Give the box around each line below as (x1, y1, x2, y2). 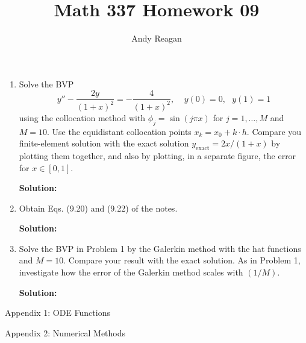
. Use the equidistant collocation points (47, 125, 192, 137)
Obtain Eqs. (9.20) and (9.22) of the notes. (19, 201, 178, 214)
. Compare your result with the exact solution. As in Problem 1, (63, 254, 301, 266)
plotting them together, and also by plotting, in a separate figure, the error (19, 149, 296, 162)
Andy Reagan (131, 32, 182, 45)
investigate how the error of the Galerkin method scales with (19, 266, 243, 278)
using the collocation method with (19, 111, 146, 124)
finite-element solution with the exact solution (19, 137, 189, 149)
